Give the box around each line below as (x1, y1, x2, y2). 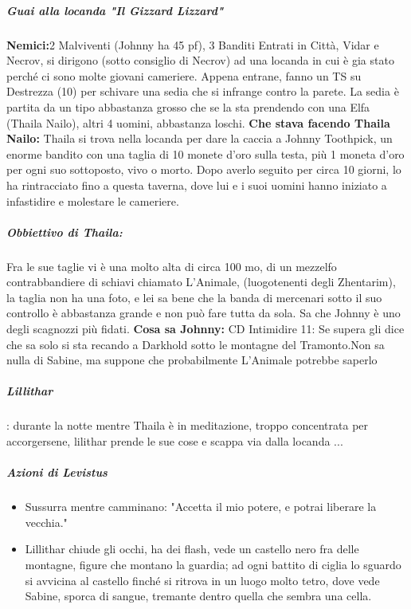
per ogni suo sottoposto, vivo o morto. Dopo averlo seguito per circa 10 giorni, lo (6, 161, 401, 178)
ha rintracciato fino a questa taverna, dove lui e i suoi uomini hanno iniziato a (6, 176, 387, 193)
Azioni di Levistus (6, 464, 108, 481)
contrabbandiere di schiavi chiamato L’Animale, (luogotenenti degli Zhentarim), (6, 273, 396, 290)
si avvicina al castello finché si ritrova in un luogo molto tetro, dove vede (25, 572, 380, 588)
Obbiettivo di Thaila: (6, 223, 123, 240)
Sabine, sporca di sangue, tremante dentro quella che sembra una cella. (25, 587, 372, 604)
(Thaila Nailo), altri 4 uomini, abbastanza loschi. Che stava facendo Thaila (6, 114, 390, 131)
